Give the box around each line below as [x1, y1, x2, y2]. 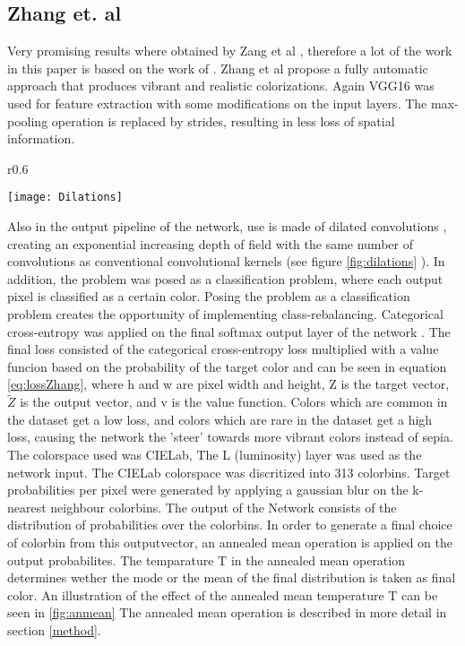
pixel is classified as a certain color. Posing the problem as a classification [7, 287, 410, 306]
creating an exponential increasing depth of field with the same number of [7, 234, 413, 253]
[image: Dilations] [7, 191, 123, 204]
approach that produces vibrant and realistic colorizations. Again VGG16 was [7, 76, 435, 95]
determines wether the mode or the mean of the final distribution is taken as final [7, 568, 456, 587]
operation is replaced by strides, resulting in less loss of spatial [51, 111, 395, 130]
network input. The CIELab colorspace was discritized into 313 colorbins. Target [7, 462, 451, 481]
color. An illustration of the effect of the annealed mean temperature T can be [7, 585, 438, 604]
